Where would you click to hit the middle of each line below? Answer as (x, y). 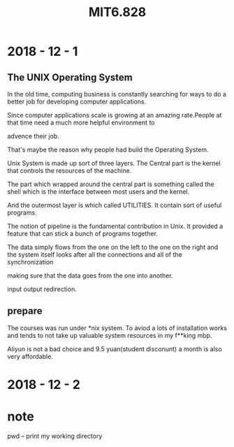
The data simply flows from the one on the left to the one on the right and (113, 247)
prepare (25, 311)
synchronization (30, 262)
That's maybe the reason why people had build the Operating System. (108, 150)
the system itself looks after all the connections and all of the (95, 255)
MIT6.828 (117, 12)
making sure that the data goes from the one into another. (90, 276)
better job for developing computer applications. (77, 101)
